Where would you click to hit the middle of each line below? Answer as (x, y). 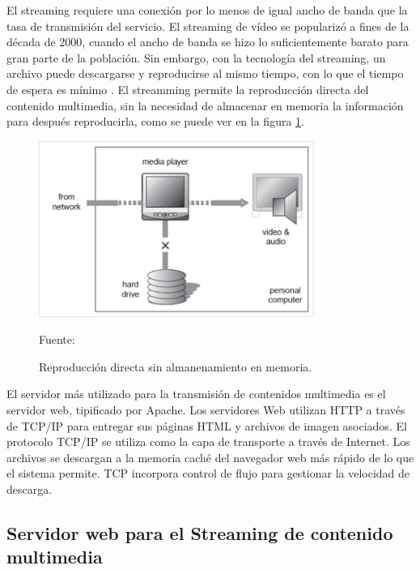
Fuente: (57, 339)
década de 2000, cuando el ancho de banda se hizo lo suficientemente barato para (208, 42)
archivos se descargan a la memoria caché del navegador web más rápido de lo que (210, 457)
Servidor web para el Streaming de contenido (200, 533)
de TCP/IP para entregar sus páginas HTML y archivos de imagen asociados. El (207, 425)
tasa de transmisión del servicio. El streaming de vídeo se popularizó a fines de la (208, 26)
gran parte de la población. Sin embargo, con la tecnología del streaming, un (196, 57)
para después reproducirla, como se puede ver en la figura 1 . (155, 121)
